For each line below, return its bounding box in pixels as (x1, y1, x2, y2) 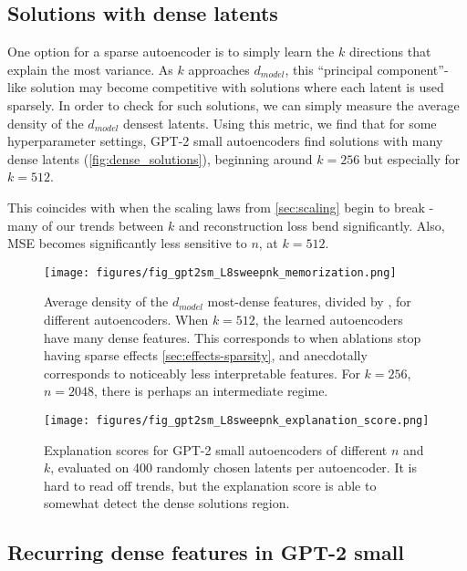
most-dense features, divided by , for (207, 292, 411, 311)
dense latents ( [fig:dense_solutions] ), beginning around (7, 149, 313, 168)
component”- (377, 59, 449, 78)
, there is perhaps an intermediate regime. (94, 381, 328, 400)
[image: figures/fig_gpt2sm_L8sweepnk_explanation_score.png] (44, 413, 430, 427)
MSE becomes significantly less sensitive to (7, 234, 247, 253)
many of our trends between (7, 215, 164, 234)
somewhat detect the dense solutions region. (44, 493, 290, 513)
